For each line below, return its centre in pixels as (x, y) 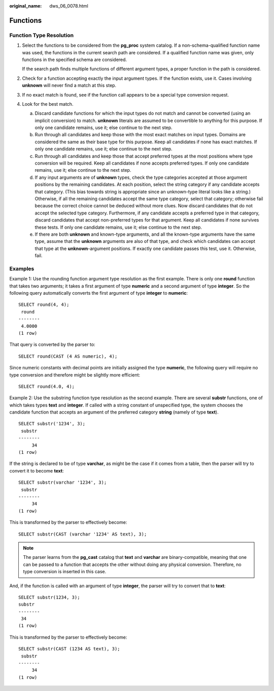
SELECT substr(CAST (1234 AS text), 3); (69, 649)
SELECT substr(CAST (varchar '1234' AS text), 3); (83, 534)
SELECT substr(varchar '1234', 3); (63, 482)
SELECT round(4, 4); (44, 305)
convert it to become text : (37, 470)
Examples (22, 268)
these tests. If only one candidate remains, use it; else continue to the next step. (118, 227)
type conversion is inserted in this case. (65, 572)
